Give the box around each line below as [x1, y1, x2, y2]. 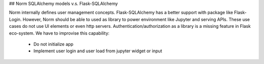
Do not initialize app [33, 41, 73, 47]
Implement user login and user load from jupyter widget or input [33, 48, 162, 54]
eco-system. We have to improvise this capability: [9, 30, 110, 36]
